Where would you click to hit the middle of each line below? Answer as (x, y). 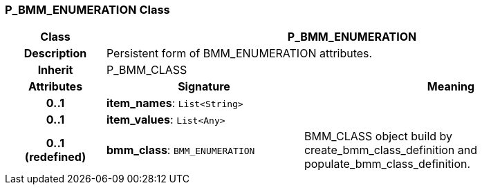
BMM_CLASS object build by (378, 136)
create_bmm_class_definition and (391, 150)
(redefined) (55, 157)
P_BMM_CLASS (147, 70)
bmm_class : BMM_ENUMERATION (180, 150)
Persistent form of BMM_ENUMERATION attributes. (239, 54)
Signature (204, 87)
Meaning (451, 87)
